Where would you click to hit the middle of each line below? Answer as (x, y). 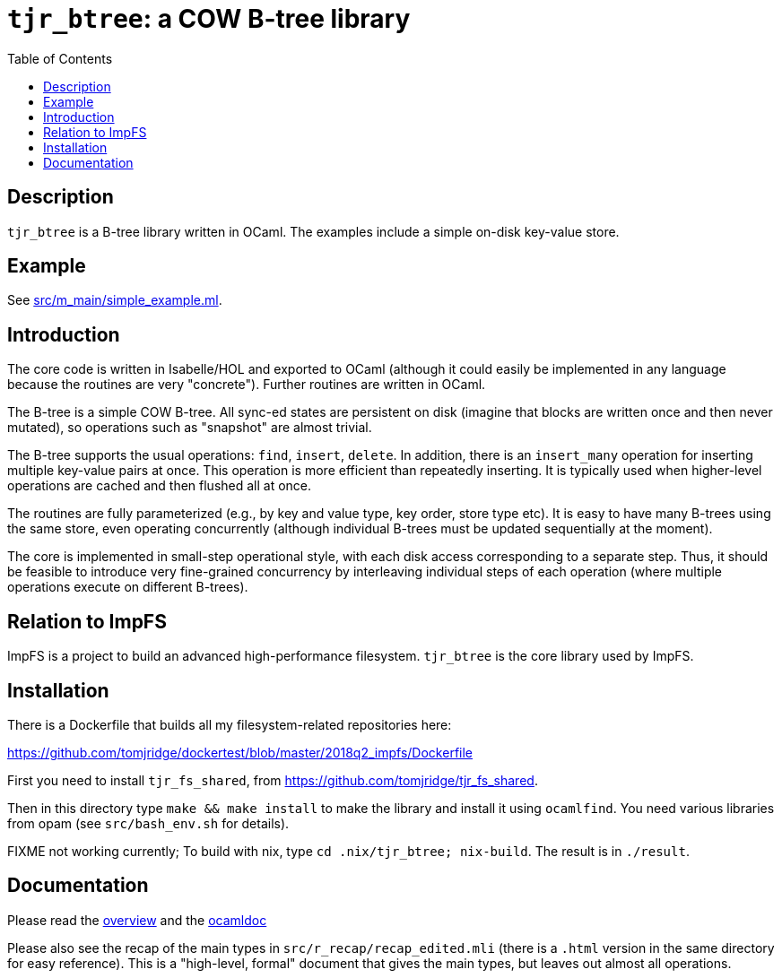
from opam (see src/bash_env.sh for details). (148, 823)
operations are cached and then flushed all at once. (160, 486)
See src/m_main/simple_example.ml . (115, 300)
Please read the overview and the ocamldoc (137, 920)
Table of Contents (60, 58)
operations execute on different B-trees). (128, 587)
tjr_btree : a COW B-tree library (209, 19)
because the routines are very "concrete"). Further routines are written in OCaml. (247, 385)
